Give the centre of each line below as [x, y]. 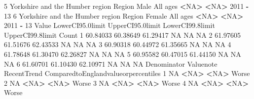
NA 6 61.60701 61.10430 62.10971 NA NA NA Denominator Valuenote [111, 63]
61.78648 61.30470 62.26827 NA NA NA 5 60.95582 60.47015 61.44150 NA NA [123, 54]
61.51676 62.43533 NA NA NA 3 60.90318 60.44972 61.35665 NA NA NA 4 [118, 44]
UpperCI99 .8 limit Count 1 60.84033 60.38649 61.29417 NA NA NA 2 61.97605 [123, 35]
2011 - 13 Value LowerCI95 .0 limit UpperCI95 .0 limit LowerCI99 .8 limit [109, 25]
